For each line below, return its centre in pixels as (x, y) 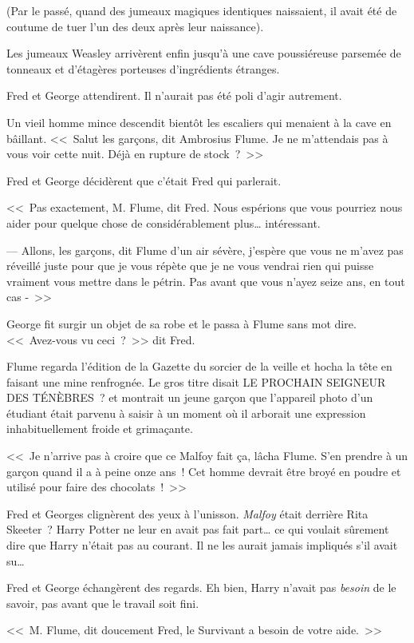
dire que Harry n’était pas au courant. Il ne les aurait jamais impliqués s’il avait (202, 545)
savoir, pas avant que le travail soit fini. (103, 603)
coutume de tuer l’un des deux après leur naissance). (135, 26)
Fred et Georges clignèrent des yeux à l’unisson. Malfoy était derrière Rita (187, 513)
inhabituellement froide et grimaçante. (100, 429)
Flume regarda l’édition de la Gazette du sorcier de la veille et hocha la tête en (199, 366)
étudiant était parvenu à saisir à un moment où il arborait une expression (186, 413)
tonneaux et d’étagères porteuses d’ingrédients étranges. (143, 68)
